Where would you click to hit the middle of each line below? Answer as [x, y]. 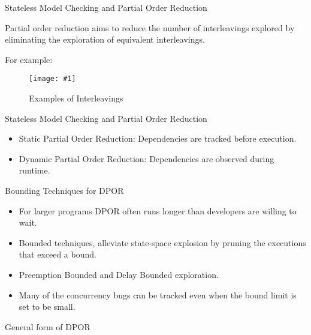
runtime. [34, 170]
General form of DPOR [48, 326]
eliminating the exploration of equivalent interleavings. [105, 39]
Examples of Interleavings [76, 98]
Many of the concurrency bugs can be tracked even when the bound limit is [158, 294]
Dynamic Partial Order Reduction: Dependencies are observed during [147, 158]
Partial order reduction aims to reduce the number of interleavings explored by [150, 27]
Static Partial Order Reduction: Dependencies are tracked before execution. [158, 138]
